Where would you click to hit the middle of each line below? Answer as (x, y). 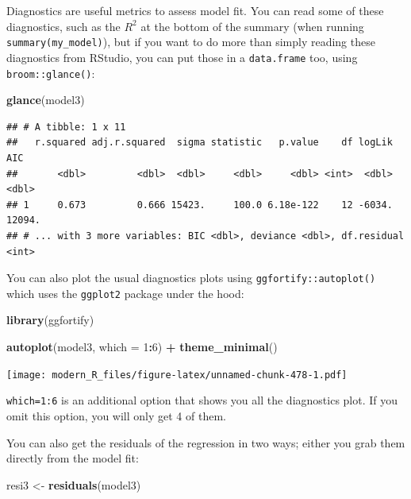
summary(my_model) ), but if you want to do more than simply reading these (191, 42)
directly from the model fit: (73, 458)
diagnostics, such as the (63, 26)
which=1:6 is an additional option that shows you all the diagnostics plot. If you (202, 400)
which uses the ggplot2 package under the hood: (125, 293)
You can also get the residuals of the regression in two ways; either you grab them (206, 442)
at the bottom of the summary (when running (252, 26)
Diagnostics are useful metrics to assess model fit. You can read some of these (195, 10)
